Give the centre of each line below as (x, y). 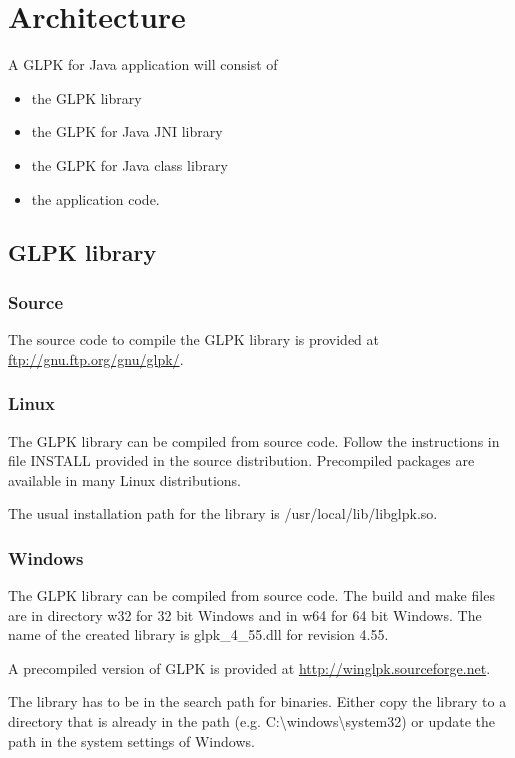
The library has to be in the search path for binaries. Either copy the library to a (257, 701)
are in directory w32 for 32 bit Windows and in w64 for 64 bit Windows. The (245, 614)
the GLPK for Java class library (129, 164)
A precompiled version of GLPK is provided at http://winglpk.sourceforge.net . (249, 667)
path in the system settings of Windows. (131, 740)
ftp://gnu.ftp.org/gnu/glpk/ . (96, 358)
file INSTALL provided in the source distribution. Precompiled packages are (241, 460)
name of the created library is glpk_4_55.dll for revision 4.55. (198, 634)
